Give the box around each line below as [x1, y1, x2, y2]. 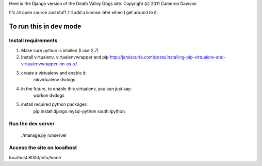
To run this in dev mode [9, 22, 82, 31]
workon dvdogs [33, 92, 65, 98]
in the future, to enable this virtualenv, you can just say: [21, 86, 132, 92]
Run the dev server [9, 120, 55, 127]
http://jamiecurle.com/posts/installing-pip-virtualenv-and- [110, 54, 226, 60]
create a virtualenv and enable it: [21, 70, 87, 75]
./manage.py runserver [21, 132, 67, 138]
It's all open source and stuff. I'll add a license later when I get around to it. [9, 10, 158, 16]
